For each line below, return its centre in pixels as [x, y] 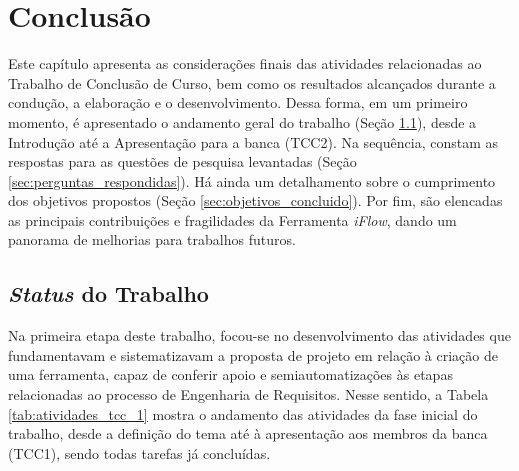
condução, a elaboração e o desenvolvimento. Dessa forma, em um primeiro [238, 102]
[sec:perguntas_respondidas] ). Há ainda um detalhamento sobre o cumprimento [252, 180]
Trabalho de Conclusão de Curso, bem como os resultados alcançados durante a [252, 82]
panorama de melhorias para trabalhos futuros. [152, 239]
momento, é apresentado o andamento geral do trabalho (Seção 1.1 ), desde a [242, 121]
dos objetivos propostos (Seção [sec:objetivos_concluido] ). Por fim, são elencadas [255, 200]
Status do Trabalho [108, 293]
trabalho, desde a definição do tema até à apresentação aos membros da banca [248, 433]
